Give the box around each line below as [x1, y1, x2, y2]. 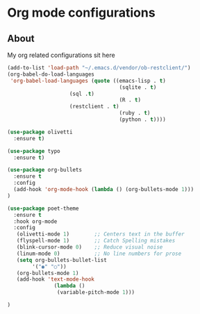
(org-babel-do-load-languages [7, 71, 95, 78]
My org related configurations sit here [7, 51, 116, 59]
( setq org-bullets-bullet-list [16, 256, 108, 263]
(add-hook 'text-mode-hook [16, 276, 95, 283]
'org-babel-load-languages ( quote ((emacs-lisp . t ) [10, 77, 167, 84]
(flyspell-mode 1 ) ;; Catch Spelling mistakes [16, 238, 176, 245]
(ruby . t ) [119, 110, 151, 117]
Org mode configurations [7, 5, 156, 21]
